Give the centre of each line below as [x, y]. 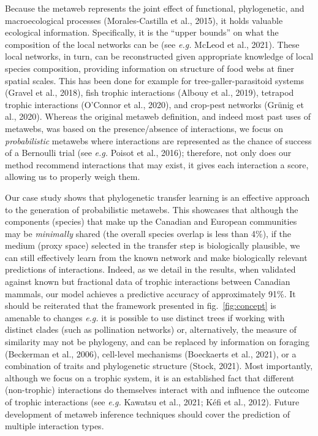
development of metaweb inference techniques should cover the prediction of [147, 414]
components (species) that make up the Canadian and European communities [151, 221]
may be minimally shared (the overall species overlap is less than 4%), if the [148, 233]
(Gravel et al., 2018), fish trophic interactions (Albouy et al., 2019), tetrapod [150, 92]
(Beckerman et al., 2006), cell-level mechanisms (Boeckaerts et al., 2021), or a [151, 353]
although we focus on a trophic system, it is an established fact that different [150, 377]
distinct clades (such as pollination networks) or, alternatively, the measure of [151, 329]
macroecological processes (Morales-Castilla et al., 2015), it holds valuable [144, 20]
